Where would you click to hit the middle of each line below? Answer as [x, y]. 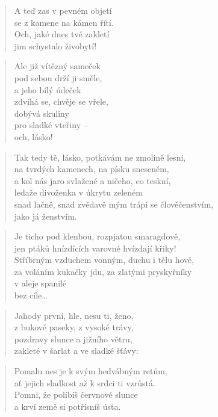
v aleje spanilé [40, 283]
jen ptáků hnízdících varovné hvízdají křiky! [95, 248]
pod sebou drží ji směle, [58, 77]
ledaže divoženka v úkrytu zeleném [78, 192]
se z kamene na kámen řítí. [64, 22]
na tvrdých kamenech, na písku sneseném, [92, 169]
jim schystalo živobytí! [55, 45]
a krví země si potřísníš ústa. [67, 406]
